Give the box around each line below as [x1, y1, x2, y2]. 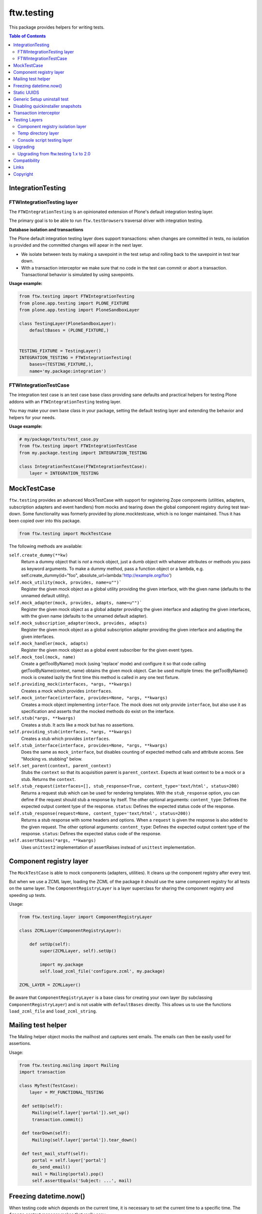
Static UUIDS [13, 90, 40, 96]
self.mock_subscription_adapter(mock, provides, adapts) [9, 620, 147, 626]
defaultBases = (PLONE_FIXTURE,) [29, 328, 109, 333]
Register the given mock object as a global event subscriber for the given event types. [21, 647, 194, 653]
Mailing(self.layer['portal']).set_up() [32, 1110, 130, 1115]
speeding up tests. [9, 892, 46, 898]
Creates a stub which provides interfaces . [21, 736, 110, 742]
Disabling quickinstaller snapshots [13, 103, 82, 109]
